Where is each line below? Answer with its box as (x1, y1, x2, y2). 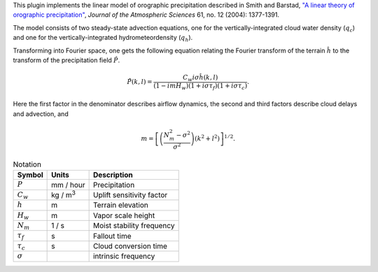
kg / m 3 (51, 189, 76, 200)
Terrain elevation (92, 200, 148, 210)
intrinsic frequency (92, 252, 155, 262)
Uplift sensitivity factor (92, 190, 168, 200)
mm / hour (51, 180, 85, 189)
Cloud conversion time (92, 241, 168, 251)
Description (92, 170, 133, 180)
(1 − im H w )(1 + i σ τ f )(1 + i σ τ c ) (153, 81, 248, 91)
